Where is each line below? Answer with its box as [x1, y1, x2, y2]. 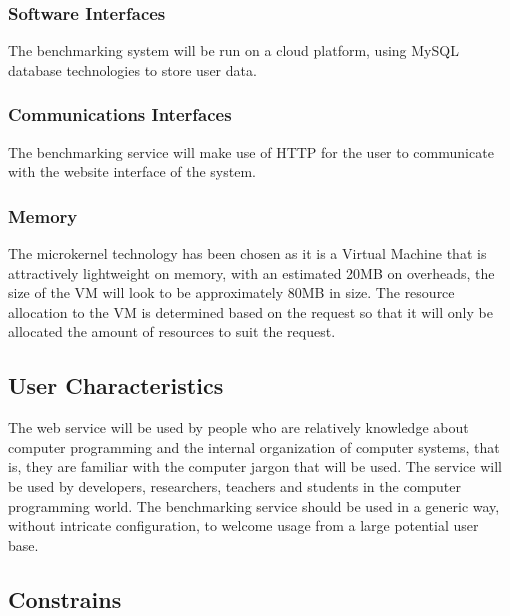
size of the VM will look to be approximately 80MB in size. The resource [8, 282, 455, 303]
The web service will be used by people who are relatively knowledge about [8, 417, 469, 438]
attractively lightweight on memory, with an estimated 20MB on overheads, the [8, 262, 495, 283]
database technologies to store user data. [8, 59, 257, 80]
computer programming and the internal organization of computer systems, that [8, 436, 500, 457]
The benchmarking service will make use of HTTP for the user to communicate [8, 141, 494, 162]
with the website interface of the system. [8, 161, 256, 182]
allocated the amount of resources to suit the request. [8, 321, 336, 342]
